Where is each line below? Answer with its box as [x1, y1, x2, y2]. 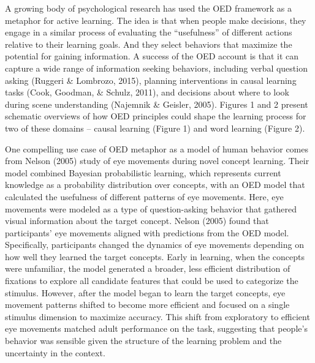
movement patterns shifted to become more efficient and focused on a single [5, 298, 290, 311]
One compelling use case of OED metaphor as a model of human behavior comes [5, 142, 309, 155]
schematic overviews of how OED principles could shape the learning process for [5, 110, 306, 122]
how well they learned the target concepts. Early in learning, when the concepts [5, 250, 305, 263]
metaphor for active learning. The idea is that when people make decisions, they [5, 13, 306, 26]
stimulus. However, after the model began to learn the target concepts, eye [5, 286, 286, 299]
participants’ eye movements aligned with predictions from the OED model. [5, 226, 289, 239]
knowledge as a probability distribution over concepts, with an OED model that [5, 178, 305, 191]
